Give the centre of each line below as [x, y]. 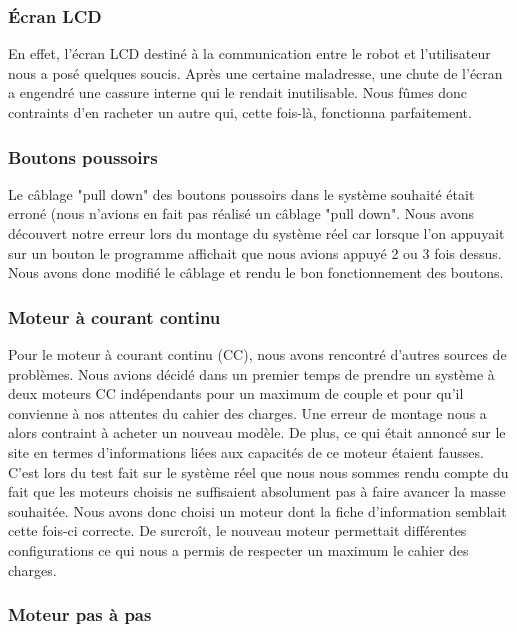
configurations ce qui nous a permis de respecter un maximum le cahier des [238, 549]
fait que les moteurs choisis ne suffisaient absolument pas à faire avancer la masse [257, 491]
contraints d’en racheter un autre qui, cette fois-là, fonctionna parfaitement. [240, 112]
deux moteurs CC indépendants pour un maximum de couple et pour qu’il [236, 393]
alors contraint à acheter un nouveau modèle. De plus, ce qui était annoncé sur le [257, 432]
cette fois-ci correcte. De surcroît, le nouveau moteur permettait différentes [237, 530]
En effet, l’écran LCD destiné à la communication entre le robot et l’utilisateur [249, 53]
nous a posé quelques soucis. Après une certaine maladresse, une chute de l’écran [255, 72]
